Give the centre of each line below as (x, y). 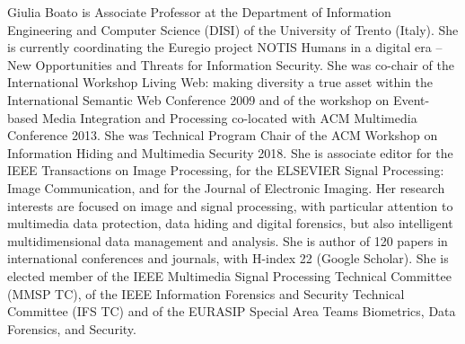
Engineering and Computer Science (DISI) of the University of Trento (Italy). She (233, 29)
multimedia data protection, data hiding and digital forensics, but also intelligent (230, 223)
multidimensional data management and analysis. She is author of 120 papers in (228, 240)
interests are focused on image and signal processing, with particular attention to (230, 205)
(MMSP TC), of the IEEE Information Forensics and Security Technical (206, 293)
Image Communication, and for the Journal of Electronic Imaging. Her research (226, 187)
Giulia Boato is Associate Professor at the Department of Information (199, 12)
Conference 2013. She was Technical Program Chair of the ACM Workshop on (223, 135)
